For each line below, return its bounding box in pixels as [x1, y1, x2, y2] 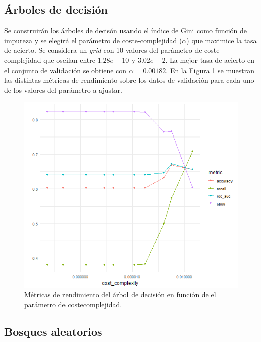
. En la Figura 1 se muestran [166, 64, 254, 75]
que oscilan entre [43, 54, 95, 65]
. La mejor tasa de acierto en [165, 54, 254, 65]
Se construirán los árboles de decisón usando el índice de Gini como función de [4, 25, 247, 36]
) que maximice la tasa [186, 35, 257, 45]
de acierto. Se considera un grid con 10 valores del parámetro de [4, 45, 202, 55]
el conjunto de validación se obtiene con [4, 64, 127, 75]
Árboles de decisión [4, 2, 108, 17]
